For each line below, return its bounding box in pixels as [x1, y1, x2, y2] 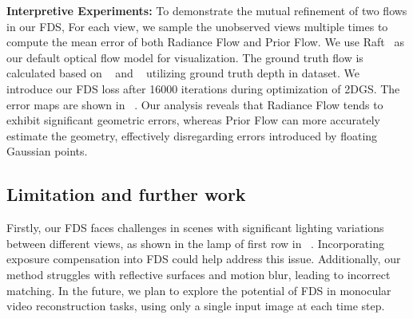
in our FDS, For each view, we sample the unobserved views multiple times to [6, 18, 388, 34]
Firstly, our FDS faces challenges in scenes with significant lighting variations [6, 219, 384, 236]
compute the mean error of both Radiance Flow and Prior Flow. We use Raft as [6, 33, 404, 50]
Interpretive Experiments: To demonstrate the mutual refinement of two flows [6, 2, 407, 18]
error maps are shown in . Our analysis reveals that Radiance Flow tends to [6, 96, 383, 112]
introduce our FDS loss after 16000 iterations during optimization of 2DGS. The [6, 80, 400, 96]
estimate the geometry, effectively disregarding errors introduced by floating [6, 127, 378, 144]
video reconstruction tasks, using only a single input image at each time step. [6, 297, 385, 314]
